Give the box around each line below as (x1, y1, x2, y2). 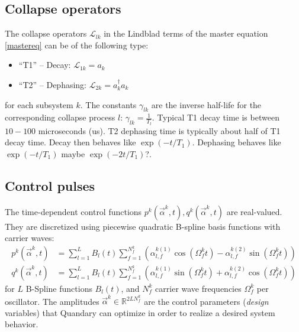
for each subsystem (5, 98, 73, 110)
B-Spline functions (25, 282, 92, 294)
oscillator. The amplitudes (5, 295, 99, 307)
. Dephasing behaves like (192, 136, 281, 148)
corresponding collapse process (5, 111, 115, 123)
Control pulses (5, 176, 95, 194)
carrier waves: (5, 232, 54, 244)
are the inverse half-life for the (151, 98, 262, 110)
